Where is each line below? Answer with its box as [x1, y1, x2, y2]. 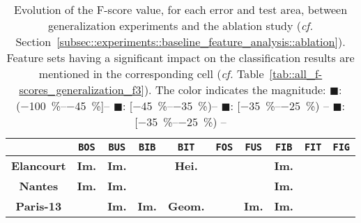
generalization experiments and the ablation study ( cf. [47, 17, 314, 33]
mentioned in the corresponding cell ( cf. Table [38, 66, 264, 82]
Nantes [19, 178, 59, 194]
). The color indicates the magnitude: [144, 82, 326, 98]
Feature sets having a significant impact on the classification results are [6, 49, 355, 66]
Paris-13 [15, 198, 62, 214]
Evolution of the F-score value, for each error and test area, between [13, 1, 348, 17]
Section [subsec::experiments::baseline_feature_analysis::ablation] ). [15, 33, 346, 49]
